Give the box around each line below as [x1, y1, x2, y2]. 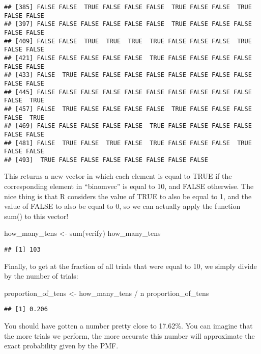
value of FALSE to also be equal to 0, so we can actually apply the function [4, 201, 241, 211]
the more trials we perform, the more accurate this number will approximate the [4, 330, 255, 341]
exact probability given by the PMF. [4, 340, 119, 351]
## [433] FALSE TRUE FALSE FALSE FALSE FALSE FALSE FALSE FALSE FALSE [4, 71, 252, 79]
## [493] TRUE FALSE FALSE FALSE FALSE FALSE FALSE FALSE [4, 156, 208, 164]
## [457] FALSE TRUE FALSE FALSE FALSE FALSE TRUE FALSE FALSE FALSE [4, 105, 252, 113]
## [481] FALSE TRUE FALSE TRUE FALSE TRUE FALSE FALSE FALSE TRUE [4, 139, 252, 147]
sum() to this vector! [4, 210, 69, 221]
